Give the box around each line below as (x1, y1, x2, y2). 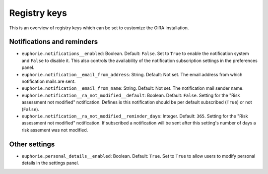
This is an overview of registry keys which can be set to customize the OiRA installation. (9, 25, 189, 31)
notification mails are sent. (21, 78, 76, 84)
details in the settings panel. (21, 160, 79, 166)
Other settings (9, 140, 55, 148)
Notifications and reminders (9, 38, 98, 46)
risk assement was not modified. (21, 127, 88, 133)
